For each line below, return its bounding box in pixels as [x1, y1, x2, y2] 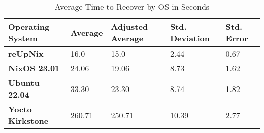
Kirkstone [8, 115, 49, 126]
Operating [8, 21, 50, 32]
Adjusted [111, 21, 148, 32]
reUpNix [8, 48, 44, 59]
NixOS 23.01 [8, 62, 60, 74]
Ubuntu [8, 77, 40, 88]
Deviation [170, 32, 210, 44]
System [8, 32, 38, 44]
